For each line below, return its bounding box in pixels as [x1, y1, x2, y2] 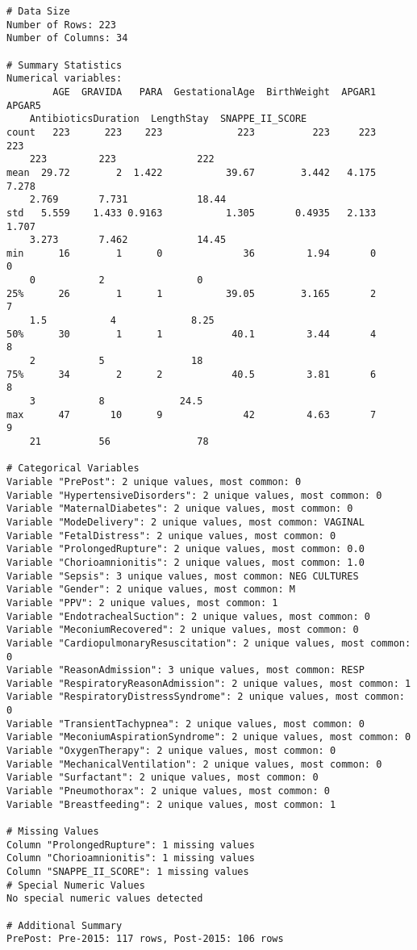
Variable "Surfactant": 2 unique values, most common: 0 [6, 772, 319, 784]
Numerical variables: [6, 73, 123, 85]
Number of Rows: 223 [6, 19, 117, 31]
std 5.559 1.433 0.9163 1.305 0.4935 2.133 [6, 207, 377, 219]
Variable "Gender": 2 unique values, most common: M [6, 584, 295, 596]
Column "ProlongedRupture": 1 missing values [6, 839, 255, 851]
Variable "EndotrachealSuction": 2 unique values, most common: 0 [6, 610, 371, 622]
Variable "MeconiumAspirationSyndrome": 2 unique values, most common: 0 [6, 731, 411, 743]
